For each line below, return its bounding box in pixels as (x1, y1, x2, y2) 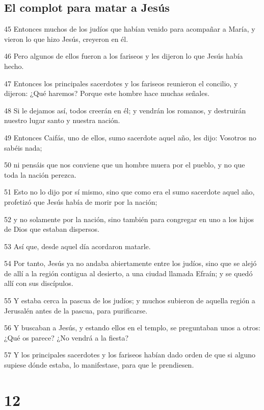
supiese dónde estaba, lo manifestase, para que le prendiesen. (4, 359, 194, 370)
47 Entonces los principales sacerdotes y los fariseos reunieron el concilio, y (4, 78, 238, 88)
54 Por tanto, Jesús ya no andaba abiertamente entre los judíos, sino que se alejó (4, 258, 257, 269)
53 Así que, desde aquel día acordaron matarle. (4, 240, 151, 251)
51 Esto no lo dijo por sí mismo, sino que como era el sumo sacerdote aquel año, (4, 186, 255, 197)
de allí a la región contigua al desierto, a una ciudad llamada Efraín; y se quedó (4, 268, 253, 278)
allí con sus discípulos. (4, 278, 73, 288)
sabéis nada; (4, 142, 42, 153)
